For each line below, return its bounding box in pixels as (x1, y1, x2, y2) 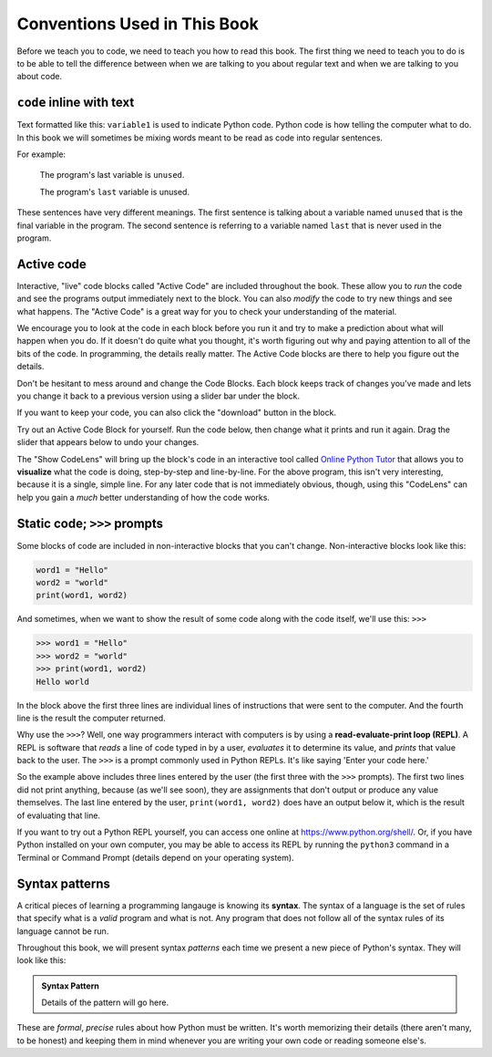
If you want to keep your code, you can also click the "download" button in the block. (16, 407, 337, 419)
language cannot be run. (16, 926, 109, 937)
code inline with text (16, 95, 135, 110)
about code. (16, 71, 63, 82)
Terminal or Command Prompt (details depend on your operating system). (16, 852, 295, 863)
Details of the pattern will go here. (41, 997, 169, 1008)
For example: (16, 149, 67, 160)
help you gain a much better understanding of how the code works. (16, 492, 271, 503)
